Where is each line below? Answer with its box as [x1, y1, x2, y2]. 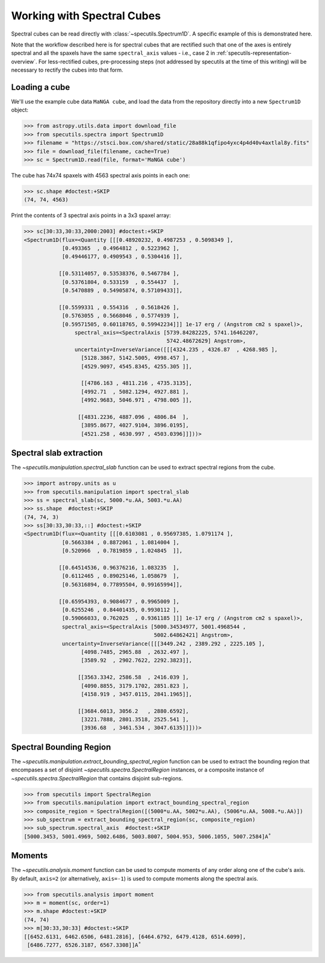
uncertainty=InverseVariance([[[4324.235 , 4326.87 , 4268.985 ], [74, 346, 278, 353]
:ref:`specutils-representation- [216, 49, 292, 57]
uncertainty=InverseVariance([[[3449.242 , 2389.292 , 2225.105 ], [61, 640, 265, 647]
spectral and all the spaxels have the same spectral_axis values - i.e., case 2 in [11, 49, 215, 57]
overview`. [11, 58, 37, 65]
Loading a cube [11, 82, 70, 92]
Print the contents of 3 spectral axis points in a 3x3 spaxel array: [11, 212, 171, 219]
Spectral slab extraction [11, 448, 103, 458]
